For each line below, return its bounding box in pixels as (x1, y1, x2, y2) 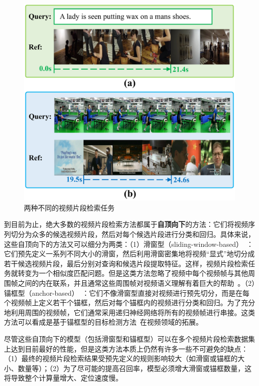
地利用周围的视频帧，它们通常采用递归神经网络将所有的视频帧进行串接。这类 (4, 307, 255, 317)
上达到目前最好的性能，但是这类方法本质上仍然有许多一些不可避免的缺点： (4, 343, 248, 354)
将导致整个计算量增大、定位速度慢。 (4, 373, 123, 383)
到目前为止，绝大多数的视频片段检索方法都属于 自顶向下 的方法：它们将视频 (4, 219, 248, 229)
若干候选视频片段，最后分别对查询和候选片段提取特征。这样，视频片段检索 (4, 258, 248, 268)
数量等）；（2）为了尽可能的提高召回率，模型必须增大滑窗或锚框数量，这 (17, 363, 252, 373)
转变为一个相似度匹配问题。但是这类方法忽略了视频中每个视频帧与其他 (17, 268, 248, 278)
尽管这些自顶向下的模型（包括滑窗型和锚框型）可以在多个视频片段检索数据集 (4, 333, 255, 344)
